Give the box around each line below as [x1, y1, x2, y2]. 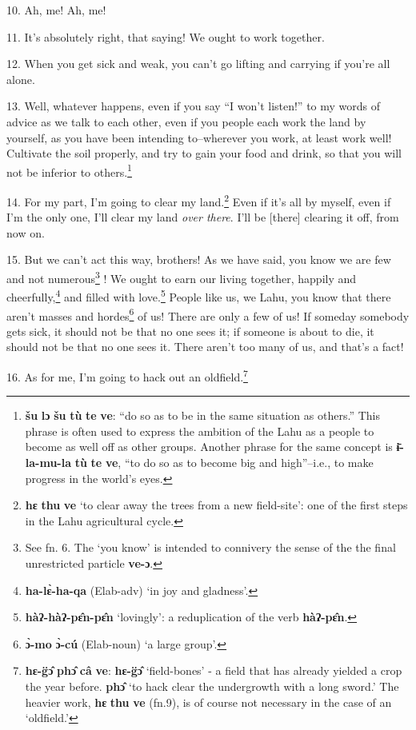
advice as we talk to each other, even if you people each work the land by [6, 113, 366, 130]
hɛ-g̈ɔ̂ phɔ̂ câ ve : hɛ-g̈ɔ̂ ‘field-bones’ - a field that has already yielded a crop [25, 662, 402, 679]
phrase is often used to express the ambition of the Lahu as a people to [25, 422, 374, 439]
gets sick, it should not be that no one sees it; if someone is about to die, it [6, 322, 374, 339]
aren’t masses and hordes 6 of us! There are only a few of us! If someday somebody [6, 305, 410, 324]
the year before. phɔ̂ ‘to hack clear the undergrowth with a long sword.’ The [25, 677, 399, 694]
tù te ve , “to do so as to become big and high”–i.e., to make [74, 454, 374, 470]
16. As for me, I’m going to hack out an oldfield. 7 [6, 365, 248, 385]
